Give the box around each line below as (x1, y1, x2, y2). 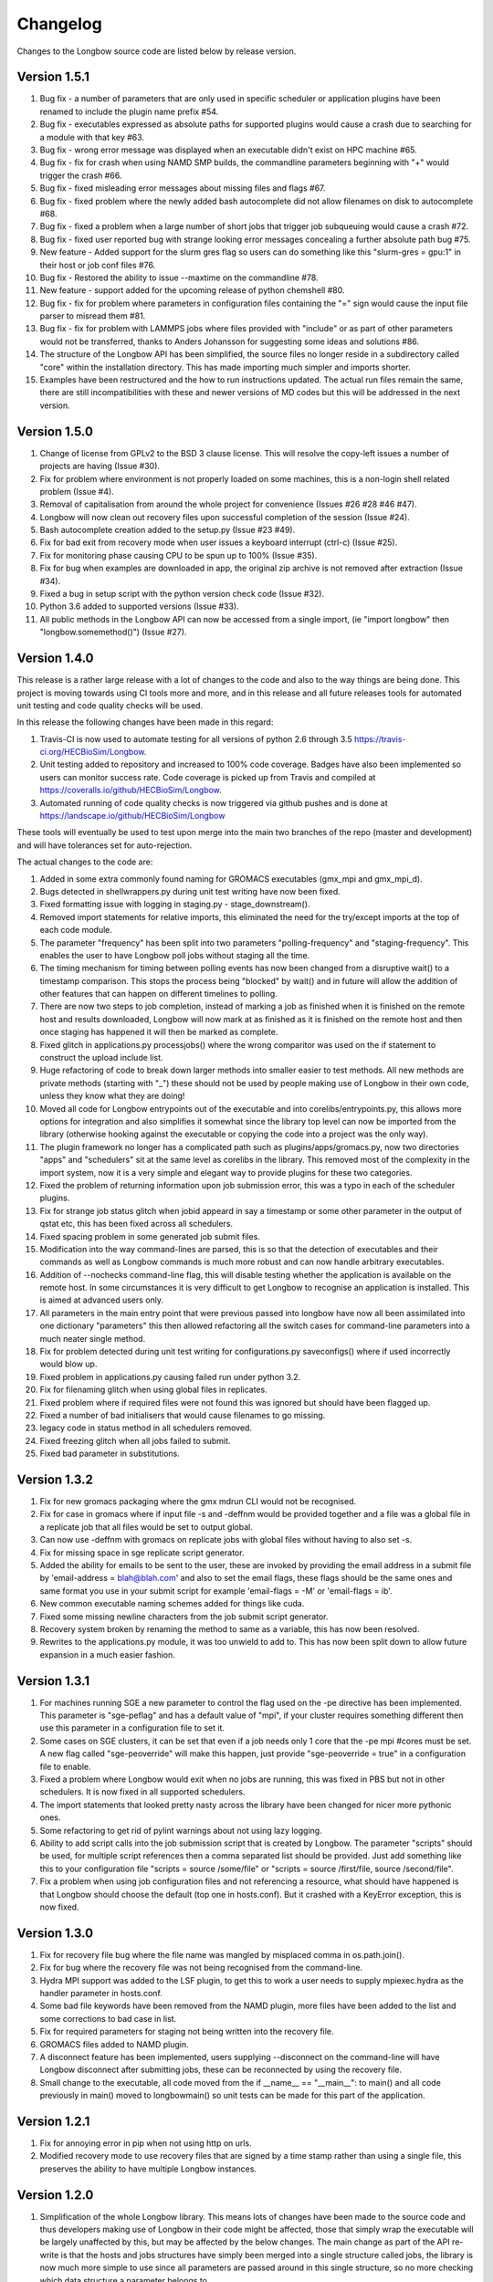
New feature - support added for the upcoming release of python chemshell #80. (39, 285, 345, 296)
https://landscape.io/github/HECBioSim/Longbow (39, 811, 226, 822)
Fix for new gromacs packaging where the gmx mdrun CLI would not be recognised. (39, 1496, 357, 1507)
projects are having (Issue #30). (39, 461, 160, 472)
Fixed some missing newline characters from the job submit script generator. (39, 1611, 329, 1622)
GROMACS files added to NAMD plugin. (39, 2038, 189, 2049)
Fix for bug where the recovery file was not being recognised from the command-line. (39, 1963, 363, 1973)
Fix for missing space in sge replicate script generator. (39, 1547, 245, 1558)
